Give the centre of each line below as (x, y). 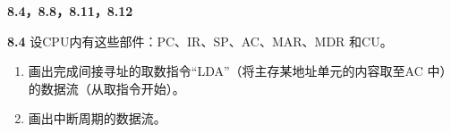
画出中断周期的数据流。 (97, 118)
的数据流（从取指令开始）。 (106, 88)
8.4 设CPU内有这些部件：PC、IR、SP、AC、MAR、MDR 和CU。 (200, 41)
